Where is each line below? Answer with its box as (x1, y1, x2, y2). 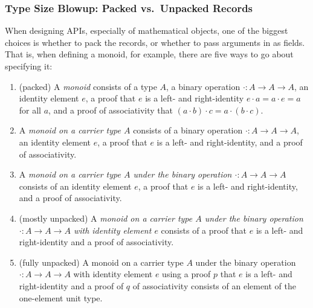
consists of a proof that (161, 223, 247, 236)
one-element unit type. (19, 291, 103, 304)
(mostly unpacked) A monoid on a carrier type (19, 211, 193, 224)
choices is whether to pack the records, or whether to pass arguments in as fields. (5, 36, 305, 48)
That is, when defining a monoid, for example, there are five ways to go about (5, 48, 294, 60)
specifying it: (5, 60, 53, 72)
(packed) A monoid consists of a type (19, 80, 157, 92)
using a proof (162, 268, 211, 280)
